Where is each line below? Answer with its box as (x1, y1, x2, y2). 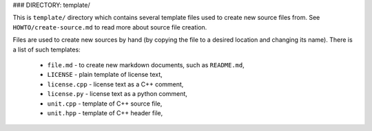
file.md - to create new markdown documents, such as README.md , (47, 60, 245, 69)
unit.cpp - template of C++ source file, (47, 99, 163, 108)
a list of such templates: (12, 45, 81, 53)
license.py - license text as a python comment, (47, 90, 187, 98)
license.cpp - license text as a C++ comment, (47, 80, 184, 88)
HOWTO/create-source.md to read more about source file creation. (12, 23, 207, 31)
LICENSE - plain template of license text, (47, 71, 163, 79)
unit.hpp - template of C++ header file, (47, 108, 163, 117)
